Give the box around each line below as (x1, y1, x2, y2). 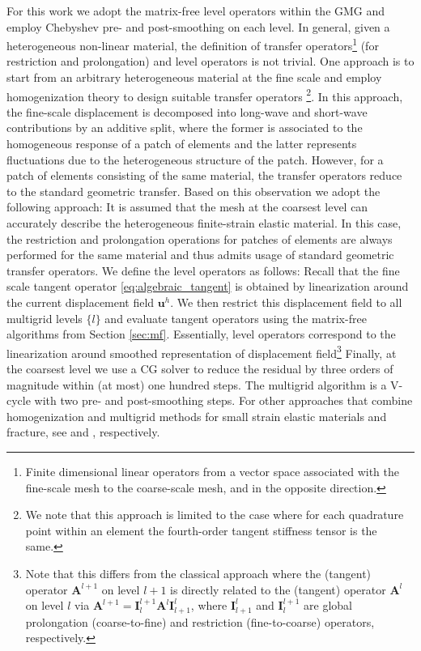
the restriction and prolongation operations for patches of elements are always (6, 230, 393, 247)
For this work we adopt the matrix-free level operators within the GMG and (6, 2, 385, 19)
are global (304, 597, 352, 614)
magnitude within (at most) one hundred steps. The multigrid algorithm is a (6, 376, 387, 393)
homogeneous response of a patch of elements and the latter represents (6, 135, 357, 152)
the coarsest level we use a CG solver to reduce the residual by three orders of (6, 360, 393, 377)
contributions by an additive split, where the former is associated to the (6, 119, 363, 136)
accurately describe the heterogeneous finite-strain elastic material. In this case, (6, 215, 402, 232)
